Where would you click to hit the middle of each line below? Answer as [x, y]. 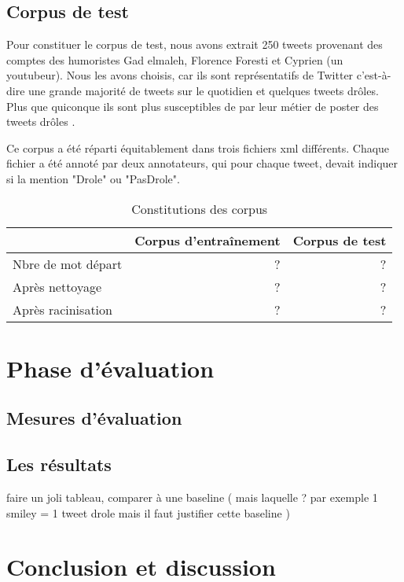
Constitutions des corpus [200, 208]
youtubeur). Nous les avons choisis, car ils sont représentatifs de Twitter [180, 75]
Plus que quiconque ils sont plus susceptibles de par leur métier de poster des [193, 106]
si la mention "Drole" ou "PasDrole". [93, 178]
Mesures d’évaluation [94, 418]
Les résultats [59, 464]
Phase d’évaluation [110, 368]
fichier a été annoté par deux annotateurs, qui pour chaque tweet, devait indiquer [202, 163]
